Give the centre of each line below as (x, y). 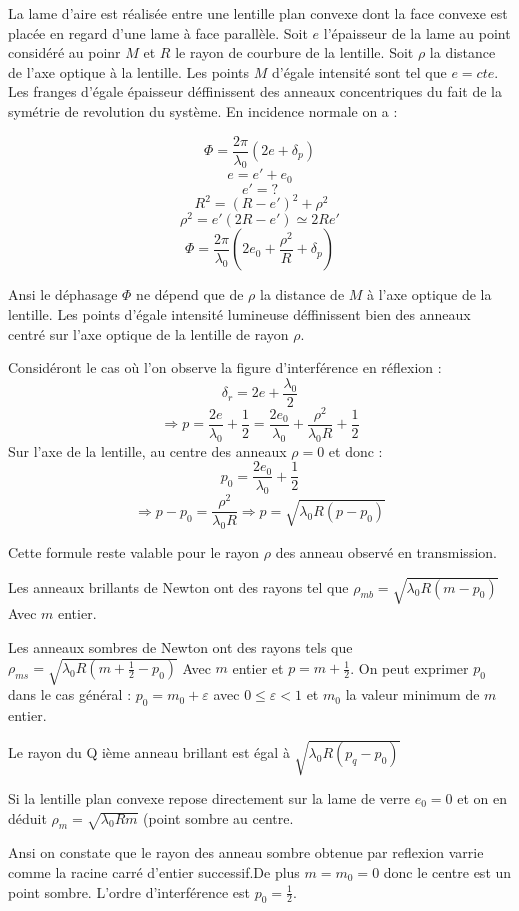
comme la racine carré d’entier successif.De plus (154, 872)
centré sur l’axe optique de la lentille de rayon (148, 333)
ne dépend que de (190, 294)
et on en (482, 798)
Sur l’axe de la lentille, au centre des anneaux (147, 450)
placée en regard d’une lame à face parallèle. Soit (158, 32)
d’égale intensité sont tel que (359, 71)
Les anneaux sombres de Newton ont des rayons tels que (180, 646)
